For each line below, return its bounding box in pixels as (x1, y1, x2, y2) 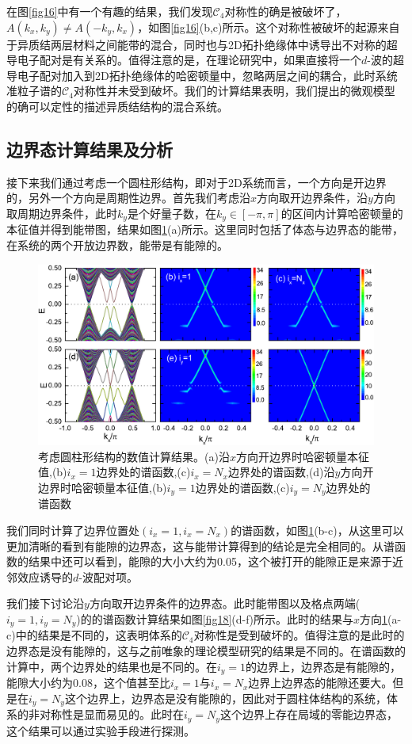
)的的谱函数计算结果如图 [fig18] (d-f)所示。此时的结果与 (76, 610, 353, 627)
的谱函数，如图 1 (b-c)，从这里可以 (231, 521, 404, 538)
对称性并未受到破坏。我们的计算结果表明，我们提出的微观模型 (73, 82, 395, 99)
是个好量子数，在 (127, 204, 216, 221)
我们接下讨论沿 (6, 595, 84, 612)
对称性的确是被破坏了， (224, 3, 347, 19)
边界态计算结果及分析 (6, 136, 173, 161)
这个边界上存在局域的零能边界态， (219, 706, 398, 723)
